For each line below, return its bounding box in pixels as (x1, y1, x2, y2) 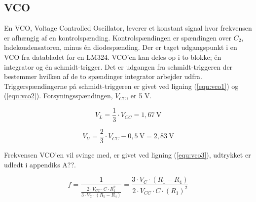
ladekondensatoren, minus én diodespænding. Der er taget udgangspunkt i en (4, 42, 237, 52)
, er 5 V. (126, 90, 152, 101)
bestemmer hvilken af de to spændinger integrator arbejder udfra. (4, 71, 202, 81)
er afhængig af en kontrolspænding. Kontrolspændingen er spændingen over (4, 32, 231, 42)
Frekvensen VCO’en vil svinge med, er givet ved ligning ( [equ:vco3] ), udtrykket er (4, 150, 251, 160)
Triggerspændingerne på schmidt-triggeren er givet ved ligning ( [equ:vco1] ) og (4, 81, 239, 91)
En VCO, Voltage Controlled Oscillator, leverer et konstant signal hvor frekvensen (4, 23, 252, 33)
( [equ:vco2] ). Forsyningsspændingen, (4, 90, 113, 101)
